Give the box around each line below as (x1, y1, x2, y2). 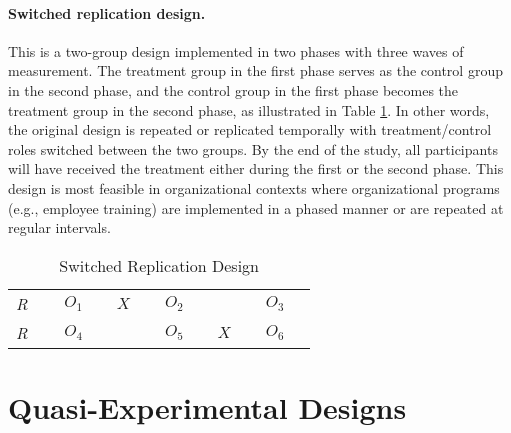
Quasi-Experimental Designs (8, 386, 407, 427)
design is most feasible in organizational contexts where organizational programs (8, 177, 500, 198)
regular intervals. (8, 217, 111, 238)
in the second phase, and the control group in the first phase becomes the (8, 79, 459, 100)
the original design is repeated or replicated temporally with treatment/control (8, 119, 492, 140)
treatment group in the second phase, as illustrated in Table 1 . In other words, (8, 99, 490, 120)
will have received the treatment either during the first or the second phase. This (8, 158, 504, 179)
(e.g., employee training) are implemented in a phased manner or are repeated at (8, 197, 504, 218)
